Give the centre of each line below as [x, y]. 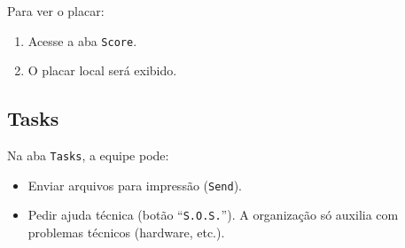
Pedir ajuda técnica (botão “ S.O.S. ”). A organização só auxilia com [213, 215]
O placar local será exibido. [102, 70]
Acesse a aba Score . [82, 40]
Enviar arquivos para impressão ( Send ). [135, 185]
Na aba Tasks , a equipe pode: [88, 155]
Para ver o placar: [56, 11]
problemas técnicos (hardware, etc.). [126, 232]
